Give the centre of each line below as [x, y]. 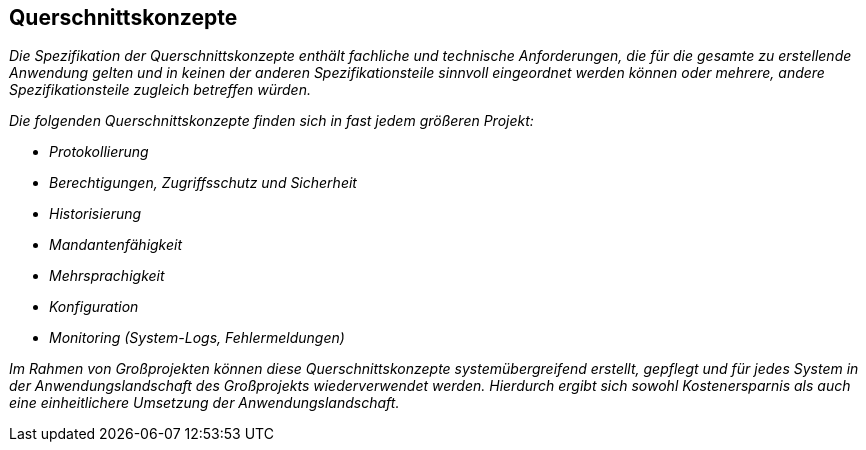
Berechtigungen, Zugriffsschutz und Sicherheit [203, 183]
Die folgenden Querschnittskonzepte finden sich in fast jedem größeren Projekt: [271, 121]
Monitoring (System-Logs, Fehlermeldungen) [197, 338]
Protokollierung [99, 152]
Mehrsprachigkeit [107, 276]
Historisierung [95, 214]
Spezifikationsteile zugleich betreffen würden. [160, 90]
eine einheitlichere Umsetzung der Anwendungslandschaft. [204, 403]
